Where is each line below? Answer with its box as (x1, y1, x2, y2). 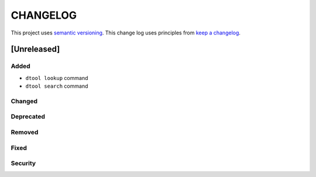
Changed (11, 97, 38, 105)
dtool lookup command (25, 74, 88, 81)
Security (11, 159, 36, 168)
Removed (11, 128, 39, 136)
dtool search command (25, 82, 88, 90)
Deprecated (11, 113, 46, 121)
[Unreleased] (11, 44, 60, 54)
